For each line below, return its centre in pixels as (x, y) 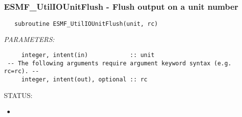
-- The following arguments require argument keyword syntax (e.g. (120, 63)
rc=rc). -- (22, 71)
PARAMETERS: (29, 39)
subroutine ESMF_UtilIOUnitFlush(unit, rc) (86, 24)
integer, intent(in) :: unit (88, 55)
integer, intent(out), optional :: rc (84, 80)
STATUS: (18, 95)
